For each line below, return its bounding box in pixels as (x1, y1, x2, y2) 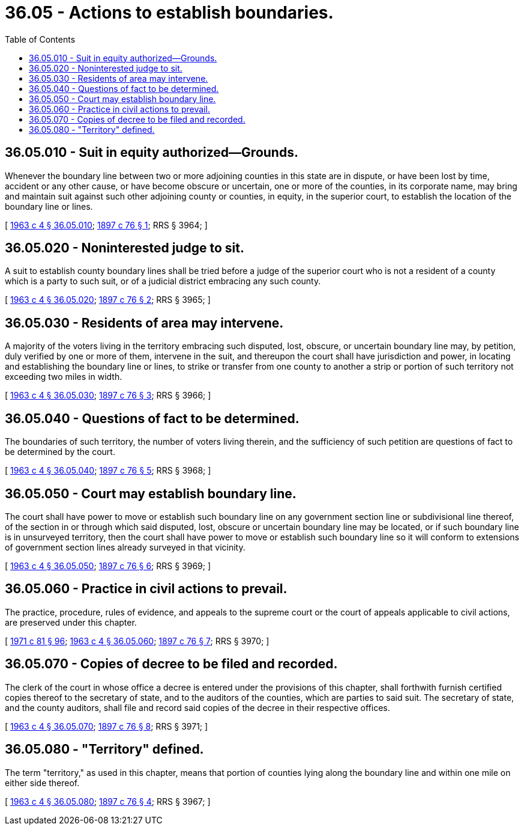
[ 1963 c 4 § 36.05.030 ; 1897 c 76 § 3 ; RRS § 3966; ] (5, 390, 211, 401)
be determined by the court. (5, 447, 115, 457)
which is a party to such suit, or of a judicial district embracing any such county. (5, 276, 321, 287)
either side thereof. (5, 777, 80, 788)
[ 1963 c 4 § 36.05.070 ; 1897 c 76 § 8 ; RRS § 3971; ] (5, 721, 208, 731)
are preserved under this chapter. (5, 617, 137, 627)
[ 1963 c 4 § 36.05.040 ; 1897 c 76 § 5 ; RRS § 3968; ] (5, 465, 211, 476)
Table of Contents (5, 34, 76, 44)
